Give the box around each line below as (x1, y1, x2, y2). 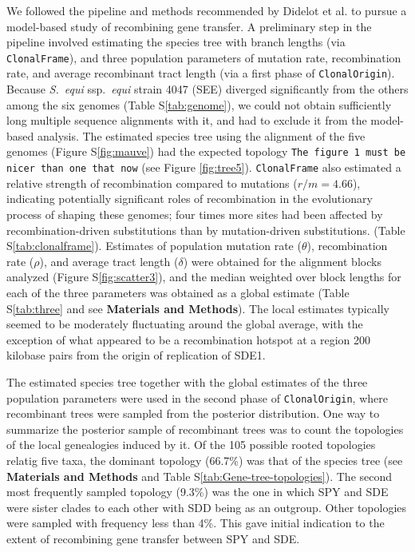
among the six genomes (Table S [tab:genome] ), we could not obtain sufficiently (6, 96, 392, 113)
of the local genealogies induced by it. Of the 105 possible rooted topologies (6, 436, 376, 453)
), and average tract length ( (39, 252, 179, 269)
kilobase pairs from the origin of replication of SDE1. (6, 347, 266, 363)
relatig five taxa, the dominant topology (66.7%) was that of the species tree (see (6, 451, 403, 468)
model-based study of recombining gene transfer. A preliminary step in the (6, 18, 372, 34)
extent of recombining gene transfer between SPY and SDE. (6, 530, 300, 546)
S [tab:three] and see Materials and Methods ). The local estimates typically (6, 300, 389, 316)
